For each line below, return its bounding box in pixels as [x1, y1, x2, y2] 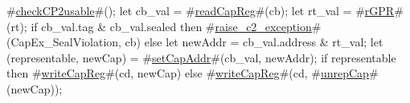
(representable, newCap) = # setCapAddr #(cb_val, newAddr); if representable [6, 49, 396, 65]
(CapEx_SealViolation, [6, 34, 121, 50]
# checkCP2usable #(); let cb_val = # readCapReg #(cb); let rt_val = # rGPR [6, 2, 395, 18]
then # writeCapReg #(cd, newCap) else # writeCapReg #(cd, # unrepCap [6, 65, 369, 81]
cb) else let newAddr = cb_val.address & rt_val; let [125, 34, 383, 50]
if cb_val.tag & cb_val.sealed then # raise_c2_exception [31, 18, 312, 34]
